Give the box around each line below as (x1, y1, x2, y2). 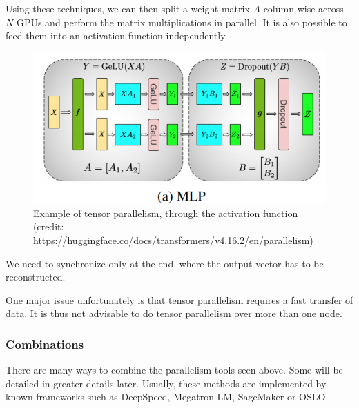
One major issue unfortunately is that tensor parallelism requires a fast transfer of (6, 292, 353, 307)
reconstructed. (6, 269, 66, 284)
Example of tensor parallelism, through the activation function (33, 205, 298, 220)
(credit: (33, 219, 64, 234)
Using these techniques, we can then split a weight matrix (6, 1, 250, 15)
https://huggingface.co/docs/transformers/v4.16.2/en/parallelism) (33, 233, 313, 247)
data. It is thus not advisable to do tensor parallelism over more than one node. (6, 306, 342, 320)
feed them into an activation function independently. (6, 28, 228, 43)
